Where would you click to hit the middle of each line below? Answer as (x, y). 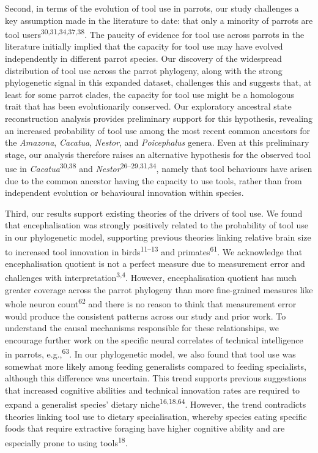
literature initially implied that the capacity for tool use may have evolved (144, 46)
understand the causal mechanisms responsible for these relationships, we (142, 328)
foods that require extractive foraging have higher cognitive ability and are (145, 428)
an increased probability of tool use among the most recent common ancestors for (158, 130)
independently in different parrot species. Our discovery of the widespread (143, 58)
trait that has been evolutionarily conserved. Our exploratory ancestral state (148, 106)
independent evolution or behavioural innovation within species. (124, 193)
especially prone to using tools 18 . (66, 441)
